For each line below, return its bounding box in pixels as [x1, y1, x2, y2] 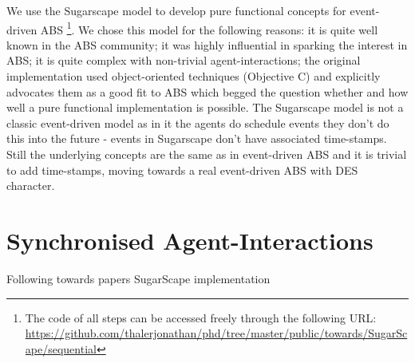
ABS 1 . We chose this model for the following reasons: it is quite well [40, 18, 378, 37]
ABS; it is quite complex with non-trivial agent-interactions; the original [6, 52, 361, 69]
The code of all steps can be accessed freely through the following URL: [25, 309, 377, 326]
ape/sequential [25, 340, 97, 357]
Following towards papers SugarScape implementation [6, 270, 271, 286]
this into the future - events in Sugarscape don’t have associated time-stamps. [6, 130, 387, 147]
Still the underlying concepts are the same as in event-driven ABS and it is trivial [6, 146, 407, 162]
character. [6, 177, 55, 194]
